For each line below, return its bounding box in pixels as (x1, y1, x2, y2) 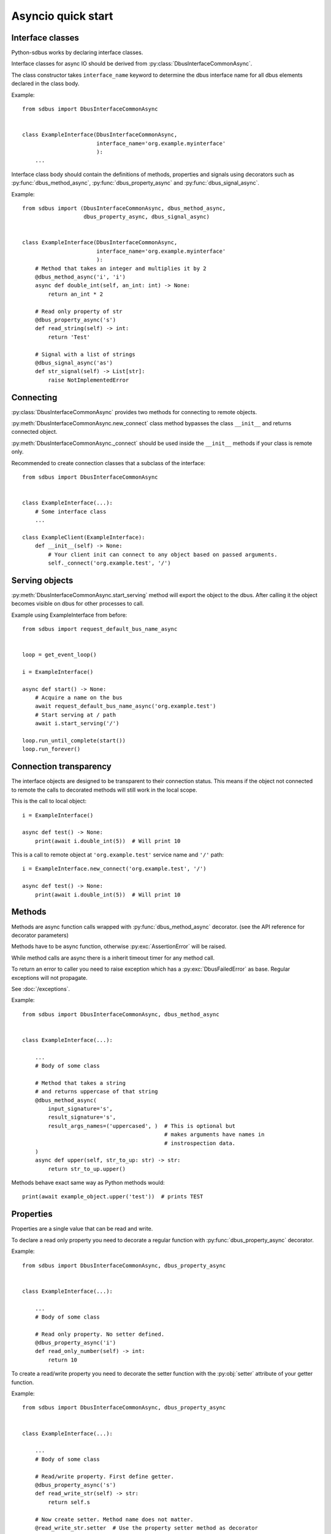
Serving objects (11, 575, 74, 585)
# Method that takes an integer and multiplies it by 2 (34, 264, 207, 272)
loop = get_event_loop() (22, 651, 97, 658)
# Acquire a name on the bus (34, 694, 123, 701)
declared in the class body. (11, 80, 80, 87)
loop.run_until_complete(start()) (22, 737, 126, 744)
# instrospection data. (164, 1139, 236, 1147)
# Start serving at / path (34, 711, 116, 718)
